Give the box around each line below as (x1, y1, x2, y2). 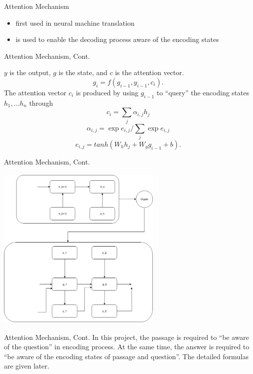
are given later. (4, 361, 49, 371)
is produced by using (75, 87, 139, 97)
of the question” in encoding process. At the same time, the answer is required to (4, 341, 250, 352)
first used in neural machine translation (15, 17, 135, 28)
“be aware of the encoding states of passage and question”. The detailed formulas (4, 351, 249, 361)
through (29, 97, 53, 108)
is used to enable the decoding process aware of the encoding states (15, 34, 219, 44)
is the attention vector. (115, 67, 184, 78)
